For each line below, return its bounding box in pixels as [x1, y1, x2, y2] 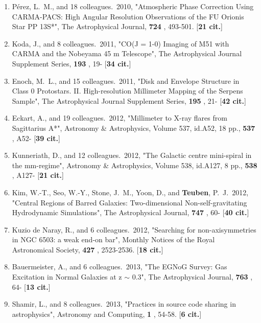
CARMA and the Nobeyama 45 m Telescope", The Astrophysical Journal [12, 48, 242, 59]
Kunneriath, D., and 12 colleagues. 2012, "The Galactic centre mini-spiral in [12, 150, 252, 160]
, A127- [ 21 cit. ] [12, 170, 64, 180]
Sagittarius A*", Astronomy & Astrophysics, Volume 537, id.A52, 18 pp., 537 [12, 122, 255, 133]
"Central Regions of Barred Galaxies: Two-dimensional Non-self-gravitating [12, 197, 247, 207]
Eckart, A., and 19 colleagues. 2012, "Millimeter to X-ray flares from [12, 112, 227, 123]
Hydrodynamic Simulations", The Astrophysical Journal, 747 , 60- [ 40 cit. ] [12, 207, 249, 218]
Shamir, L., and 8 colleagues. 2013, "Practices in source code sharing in [12, 298, 236, 309]
